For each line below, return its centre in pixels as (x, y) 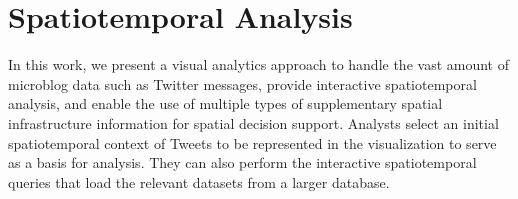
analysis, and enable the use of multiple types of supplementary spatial (225, 103)
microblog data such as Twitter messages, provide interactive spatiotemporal (242, 83)
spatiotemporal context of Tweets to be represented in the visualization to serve (252, 142)
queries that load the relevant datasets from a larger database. (199, 181)
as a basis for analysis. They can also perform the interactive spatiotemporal (242, 162)
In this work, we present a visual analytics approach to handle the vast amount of (258, 64)
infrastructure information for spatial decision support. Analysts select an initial (253, 122)
